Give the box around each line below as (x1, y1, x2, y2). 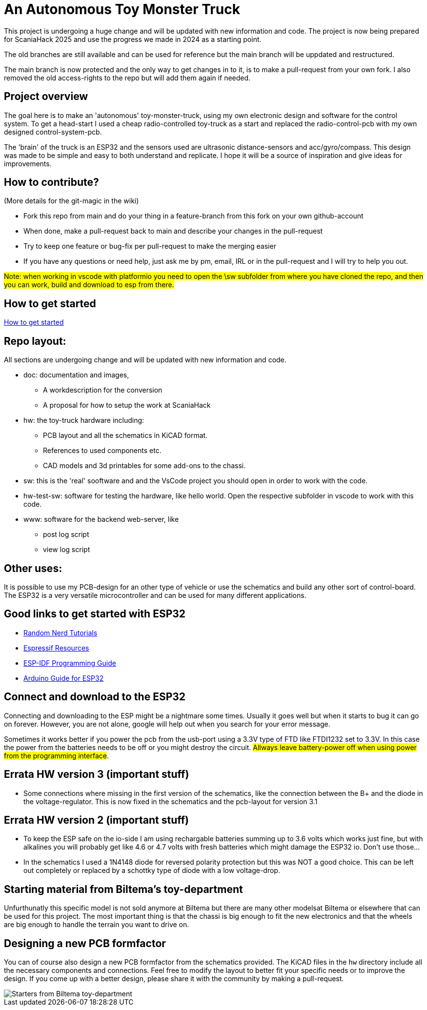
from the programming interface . (4, 751, 109, 760)
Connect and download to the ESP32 (4, 691, 186, 703)
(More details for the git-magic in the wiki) (4, 197, 139, 205)
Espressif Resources (23, 643, 89, 652)
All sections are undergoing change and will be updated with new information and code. (4, 356, 286, 364)
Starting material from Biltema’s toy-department (4, 883, 243, 895)
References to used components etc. (43, 446, 162, 455)
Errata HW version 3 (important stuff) (4, 768, 189, 781)
